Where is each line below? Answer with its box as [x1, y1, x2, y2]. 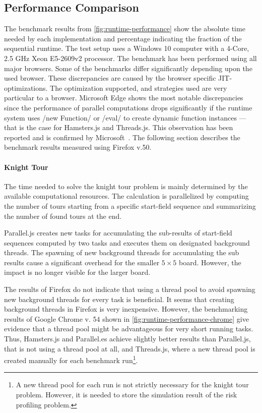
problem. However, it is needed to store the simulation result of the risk [16, 389, 237, 400]
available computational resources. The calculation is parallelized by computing [4, 191, 249, 201]
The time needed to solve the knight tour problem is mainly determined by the [4, 181, 248, 191]
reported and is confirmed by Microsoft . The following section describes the [4, 132, 240, 142]
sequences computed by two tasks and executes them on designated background [4, 237, 250, 248]
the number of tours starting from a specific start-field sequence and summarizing [4, 200, 256, 211]
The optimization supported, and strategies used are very [50, 82, 227, 93]
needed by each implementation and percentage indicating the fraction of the [4, 33, 242, 43]
